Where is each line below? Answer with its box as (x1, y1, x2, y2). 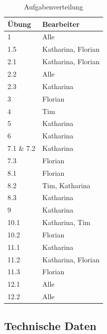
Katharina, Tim (42, 217, 91, 227)
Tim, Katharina (42, 180, 91, 190)
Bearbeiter (42, 18, 80, 29)
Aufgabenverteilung (24, 1, 83, 11)
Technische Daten (4, 318, 97, 333)
